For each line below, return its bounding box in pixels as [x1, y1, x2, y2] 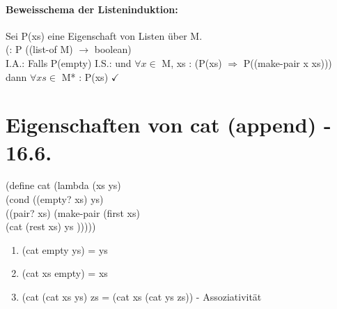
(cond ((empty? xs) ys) [6, 192, 104, 206]
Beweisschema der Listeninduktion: [6, 1, 178, 16]
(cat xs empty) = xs [22, 266, 108, 280]
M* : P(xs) [61, 69, 109, 84]
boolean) [94, 42, 132, 56]
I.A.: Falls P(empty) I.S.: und [6, 55, 132, 70]
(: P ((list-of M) [6, 42, 73, 56]
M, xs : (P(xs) [162, 55, 222, 70]
